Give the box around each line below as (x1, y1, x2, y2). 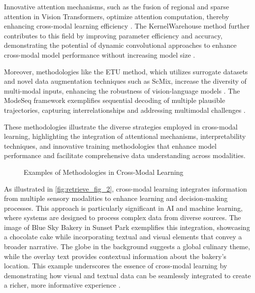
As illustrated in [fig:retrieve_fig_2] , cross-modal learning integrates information (4, 183, 247, 194)
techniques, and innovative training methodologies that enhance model (4, 140, 217, 151)
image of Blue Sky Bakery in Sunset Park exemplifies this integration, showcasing (4, 222, 250, 232)
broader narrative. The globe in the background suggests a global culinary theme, (4, 241, 250, 252)
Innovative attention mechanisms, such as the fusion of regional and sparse (4, 1, 229, 11)
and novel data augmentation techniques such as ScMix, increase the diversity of (4, 76, 247, 86)
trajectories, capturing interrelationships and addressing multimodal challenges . (4, 104, 246, 115)
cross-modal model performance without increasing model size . (4, 49, 195, 60)
